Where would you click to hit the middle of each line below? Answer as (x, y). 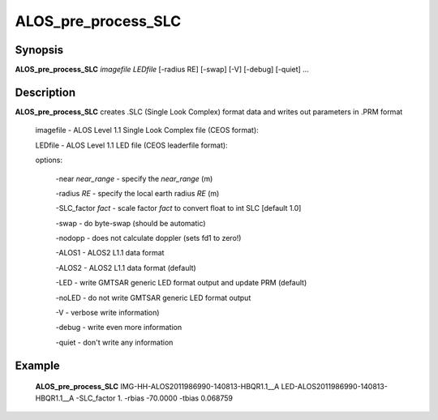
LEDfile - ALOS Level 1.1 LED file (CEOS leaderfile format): (131, 145)
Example (37, 365)
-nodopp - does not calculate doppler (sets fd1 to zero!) (148, 238)
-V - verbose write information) (107, 313)
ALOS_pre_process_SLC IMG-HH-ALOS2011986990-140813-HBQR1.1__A (157, 387)
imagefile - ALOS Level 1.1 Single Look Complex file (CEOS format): (147, 131)
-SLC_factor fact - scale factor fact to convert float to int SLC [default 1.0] (178, 208)
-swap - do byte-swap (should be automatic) (131, 223)
